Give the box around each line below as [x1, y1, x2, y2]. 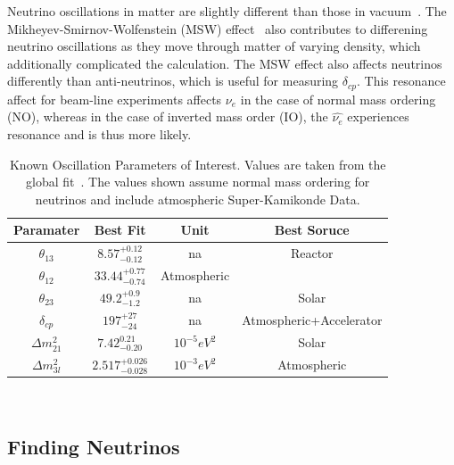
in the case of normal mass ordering [240, 89, 436, 108]
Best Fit [94, 220, 146, 239]
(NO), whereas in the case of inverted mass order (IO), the [7, 107, 328, 126]
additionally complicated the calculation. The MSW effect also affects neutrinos [7, 54, 442, 72]
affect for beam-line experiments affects [7, 89, 222, 108]
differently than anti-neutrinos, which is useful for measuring [7, 71, 339, 90]
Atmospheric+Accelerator [242, 311, 383, 329]
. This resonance [356, 71, 446, 90]
